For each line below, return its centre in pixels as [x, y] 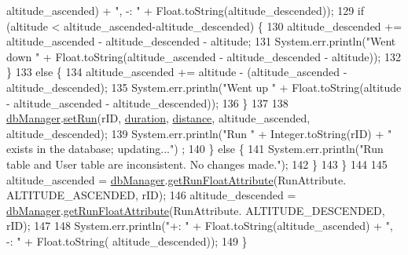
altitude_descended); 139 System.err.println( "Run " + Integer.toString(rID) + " [199, 133]
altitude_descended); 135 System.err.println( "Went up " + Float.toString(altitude [204, 87]
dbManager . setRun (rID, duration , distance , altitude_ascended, [158, 118]
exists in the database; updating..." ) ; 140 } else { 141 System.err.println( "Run [195, 149]
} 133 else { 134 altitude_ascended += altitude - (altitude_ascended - [177, 72]
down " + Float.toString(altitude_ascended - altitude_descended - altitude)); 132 [204, 56]
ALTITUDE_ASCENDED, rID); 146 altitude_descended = [151, 195]
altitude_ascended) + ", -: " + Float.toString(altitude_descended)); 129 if [186, 10]
